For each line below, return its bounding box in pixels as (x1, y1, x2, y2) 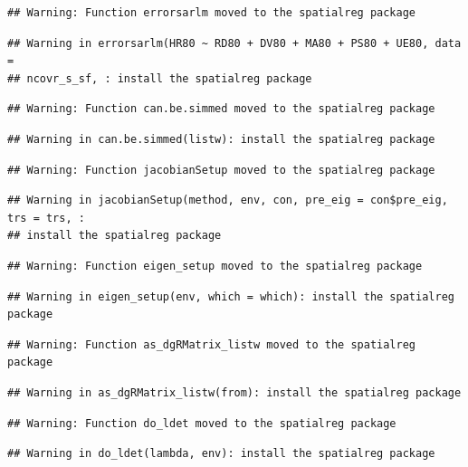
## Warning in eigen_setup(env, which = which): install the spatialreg (7, 290, 454, 303)
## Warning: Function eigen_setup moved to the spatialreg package (7, 259, 423, 272)
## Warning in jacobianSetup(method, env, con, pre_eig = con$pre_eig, (7, 194, 448, 207)
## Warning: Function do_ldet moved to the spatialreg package (7, 416, 396, 430)
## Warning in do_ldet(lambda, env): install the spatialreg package (7, 447, 435, 461)
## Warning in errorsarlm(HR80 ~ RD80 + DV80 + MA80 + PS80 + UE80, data (7, 36, 462, 50)
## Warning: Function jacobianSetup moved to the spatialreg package (7, 163, 435, 176)
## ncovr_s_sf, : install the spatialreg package (7, 71, 312, 85)
